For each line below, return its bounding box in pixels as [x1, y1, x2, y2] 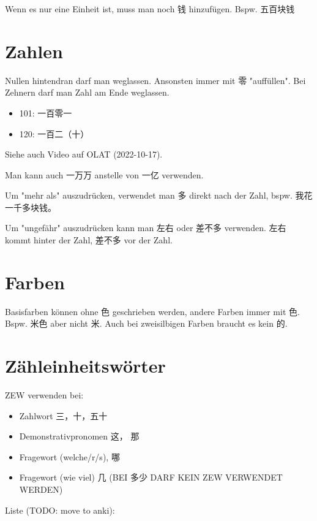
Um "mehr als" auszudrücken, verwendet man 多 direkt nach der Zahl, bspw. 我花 [5, 189, 313, 202]
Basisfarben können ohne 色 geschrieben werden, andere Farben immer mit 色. [5, 305, 300, 318]
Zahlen [5, 38, 63, 63]
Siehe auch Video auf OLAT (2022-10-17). [5, 148, 163, 161]
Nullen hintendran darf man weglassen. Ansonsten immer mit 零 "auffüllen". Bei [5, 74, 306, 86]
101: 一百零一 [19, 106, 72, 119]
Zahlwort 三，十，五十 [19, 409, 108, 422]
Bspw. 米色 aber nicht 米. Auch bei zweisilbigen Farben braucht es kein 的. [5, 317, 288, 330]
